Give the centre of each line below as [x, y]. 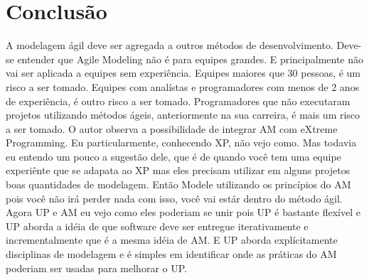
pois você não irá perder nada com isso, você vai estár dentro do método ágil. [174, 198]
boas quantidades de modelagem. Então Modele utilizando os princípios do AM [178, 184]
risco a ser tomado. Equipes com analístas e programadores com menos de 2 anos [183, 86]
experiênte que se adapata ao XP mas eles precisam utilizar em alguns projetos [178, 170]
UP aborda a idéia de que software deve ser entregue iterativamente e [157, 226]
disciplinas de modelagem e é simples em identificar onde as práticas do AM [171, 254]
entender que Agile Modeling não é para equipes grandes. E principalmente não [191, 59]
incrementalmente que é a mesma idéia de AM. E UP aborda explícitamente [172, 240]
